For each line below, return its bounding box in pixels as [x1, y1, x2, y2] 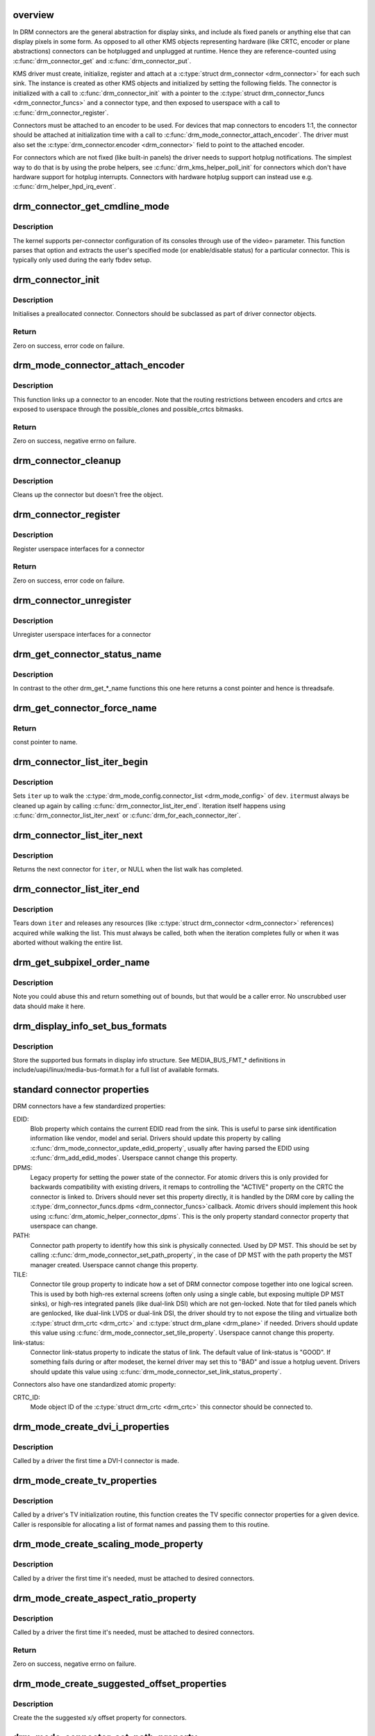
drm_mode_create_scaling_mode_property [12, 1538, 203, 1550]
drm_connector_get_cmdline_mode [12, 201, 169, 212]
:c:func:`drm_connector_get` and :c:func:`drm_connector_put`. [12, 56, 192, 65]
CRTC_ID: [12, 1393, 41, 1401]
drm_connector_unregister [12, 594, 132, 606]
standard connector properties [12, 1084, 149, 1096]
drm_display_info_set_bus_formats [12, 1020, 167, 1032]
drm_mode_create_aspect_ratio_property [12, 1592, 197, 1604]
